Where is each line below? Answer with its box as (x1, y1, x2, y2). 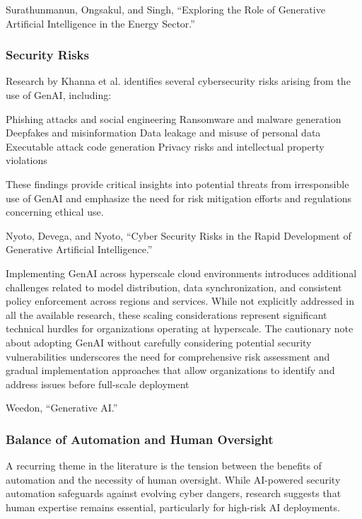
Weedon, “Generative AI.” (6, 400, 118, 415)
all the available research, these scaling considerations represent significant (6, 307, 327, 322)
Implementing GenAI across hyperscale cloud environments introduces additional (6, 265, 357, 280)
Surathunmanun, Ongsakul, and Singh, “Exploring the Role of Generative (6, 2, 325, 16)
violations (6, 153, 47, 168)
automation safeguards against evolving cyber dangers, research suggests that (6, 486, 341, 501)
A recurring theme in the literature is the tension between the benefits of (6, 458, 322, 473)
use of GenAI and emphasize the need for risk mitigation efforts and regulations (6, 190, 352, 205)
